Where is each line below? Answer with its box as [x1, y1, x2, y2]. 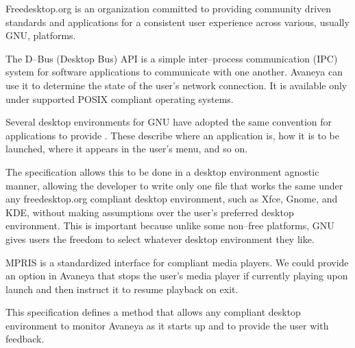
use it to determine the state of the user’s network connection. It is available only [5, 78, 347, 92]
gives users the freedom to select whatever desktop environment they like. [5, 231, 315, 246]
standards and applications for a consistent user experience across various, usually [5, 14, 350, 29]
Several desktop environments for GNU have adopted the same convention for [5, 115, 332, 129]
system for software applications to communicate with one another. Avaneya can [5, 65, 343, 79]
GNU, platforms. [5, 28, 76, 43]
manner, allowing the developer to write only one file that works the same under [5, 178, 343, 192]
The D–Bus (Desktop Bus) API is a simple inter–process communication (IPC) [5, 51, 338, 65]
